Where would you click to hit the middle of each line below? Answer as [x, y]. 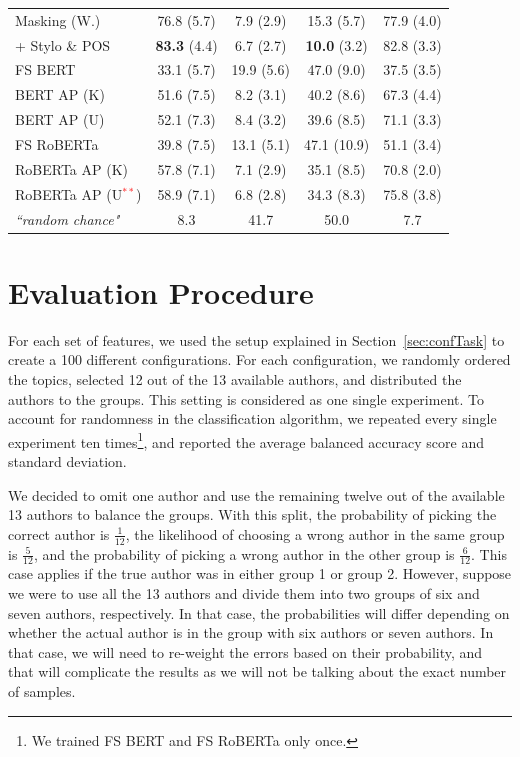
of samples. [42, 690]
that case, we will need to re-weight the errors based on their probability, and [245, 651]
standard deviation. [67, 460]
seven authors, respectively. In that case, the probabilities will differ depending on [259, 612]
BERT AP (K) [60, 94]
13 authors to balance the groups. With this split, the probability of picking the [252, 514]
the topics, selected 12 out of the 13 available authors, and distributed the [235, 378]
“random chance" [67, 218]
